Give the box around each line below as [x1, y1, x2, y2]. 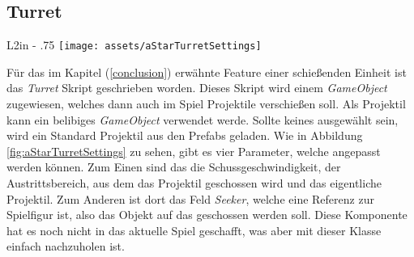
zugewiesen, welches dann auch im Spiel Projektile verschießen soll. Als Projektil [6, 95, 406, 112]
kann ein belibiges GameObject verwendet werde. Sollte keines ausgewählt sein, [6, 111, 399, 128]
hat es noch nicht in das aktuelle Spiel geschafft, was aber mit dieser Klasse [6, 221, 382, 238]
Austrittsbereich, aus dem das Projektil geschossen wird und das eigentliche [6, 175, 382, 192]
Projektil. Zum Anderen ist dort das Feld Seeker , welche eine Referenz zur [6, 190, 374, 207]
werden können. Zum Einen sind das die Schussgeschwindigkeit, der [6, 158, 341, 175]
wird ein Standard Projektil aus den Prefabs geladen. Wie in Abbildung [6, 127, 363, 144]
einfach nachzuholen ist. [6, 238, 125, 255]
